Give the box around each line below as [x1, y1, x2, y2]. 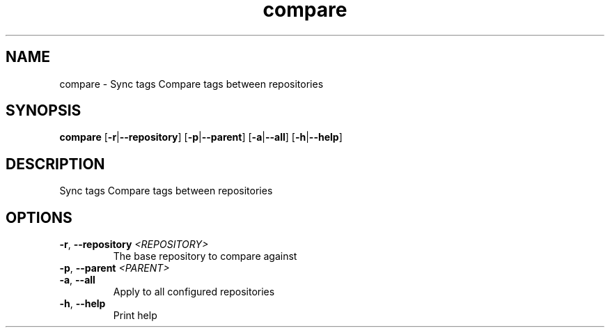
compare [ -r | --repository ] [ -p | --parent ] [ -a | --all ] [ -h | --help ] [59, 131, 343, 144]
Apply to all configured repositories [113, 286, 275, 298]
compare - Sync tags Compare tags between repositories [59, 77, 324, 90]
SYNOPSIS [6, 102, 81, 120]
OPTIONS [6, 208, 72, 226]
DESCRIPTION [6, 155, 105, 173]
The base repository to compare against [113, 250, 297, 263]
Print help [113, 309, 157, 322]
